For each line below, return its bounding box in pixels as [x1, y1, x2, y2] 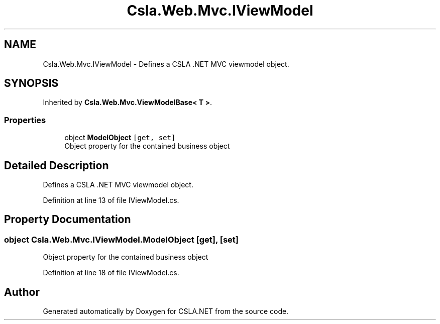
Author [4, 285, 40, 298]
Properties [4, 115, 46, 125]
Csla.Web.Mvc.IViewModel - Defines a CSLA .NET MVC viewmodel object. [43, 59, 289, 68]
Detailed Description [4, 159, 109, 172]
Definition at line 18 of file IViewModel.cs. [43, 268, 179, 277]
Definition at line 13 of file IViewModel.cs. [43, 196, 179, 205]
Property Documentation [4, 213, 131, 226]
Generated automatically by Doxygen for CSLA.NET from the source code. [43, 307, 289, 316]
